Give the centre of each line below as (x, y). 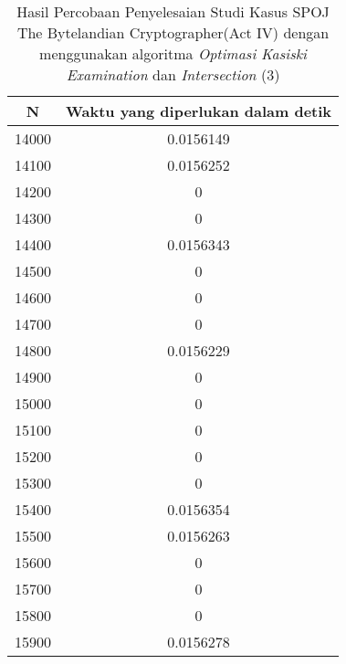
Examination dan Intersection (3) (173, 74)
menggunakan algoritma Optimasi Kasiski (173, 53)
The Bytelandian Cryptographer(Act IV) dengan (173, 32)
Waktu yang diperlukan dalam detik (199, 111)
